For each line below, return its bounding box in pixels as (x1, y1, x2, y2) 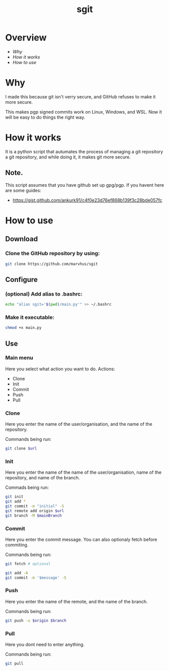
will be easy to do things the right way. (5, 114, 86, 120)
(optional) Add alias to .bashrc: (5, 290, 83, 297)
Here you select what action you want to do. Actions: (5, 366, 115, 372)
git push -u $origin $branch (5, 618, 67, 623)
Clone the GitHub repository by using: (5, 250, 100, 257)
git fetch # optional (5, 561, 51, 566)
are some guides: (5, 187, 41, 193)
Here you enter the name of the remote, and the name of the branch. (5, 598, 148, 604)
